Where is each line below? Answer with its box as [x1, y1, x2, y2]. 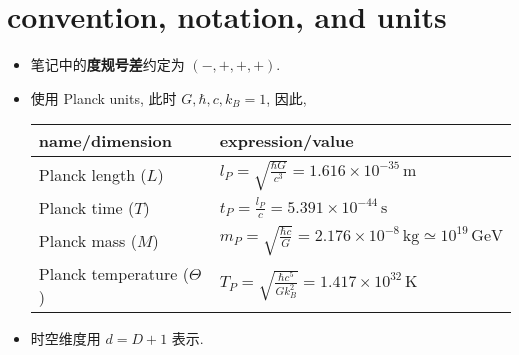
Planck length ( [38, 163, 147, 187]
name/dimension [38, 129, 173, 153]
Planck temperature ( [38, 261, 189, 285]
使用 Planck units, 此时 [30, 87, 177, 108]
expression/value [219, 129, 354, 153]
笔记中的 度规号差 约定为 [30, 54, 185, 75]
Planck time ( [38, 195, 135, 219]
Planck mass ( [38, 228, 137, 252]
